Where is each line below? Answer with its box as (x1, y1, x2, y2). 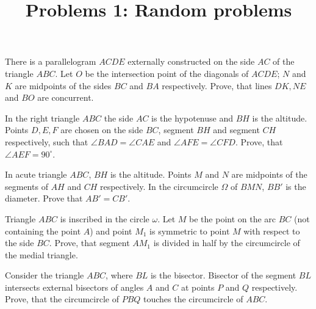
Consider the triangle (5, 269, 84, 282)
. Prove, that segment (49, 236, 130, 249)
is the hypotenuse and (151, 111, 233, 124)
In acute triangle (5, 168, 67, 181)
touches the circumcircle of (143, 293, 243, 305)
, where (106, 269, 133, 282)
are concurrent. (37, 91, 94, 104)
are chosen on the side (60, 123, 143, 136)
